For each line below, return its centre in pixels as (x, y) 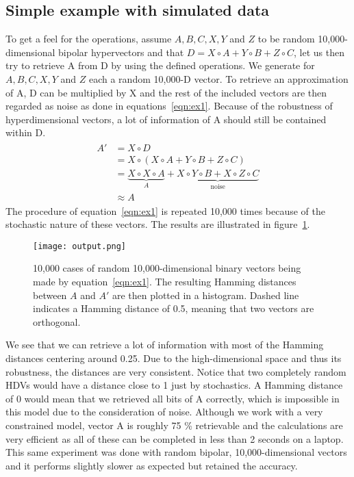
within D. (26, 132)
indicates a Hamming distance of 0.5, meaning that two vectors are (174, 308)
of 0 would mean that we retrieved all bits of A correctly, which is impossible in (173, 398)
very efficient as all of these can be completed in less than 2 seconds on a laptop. (175, 438)
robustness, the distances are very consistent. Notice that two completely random (176, 371)
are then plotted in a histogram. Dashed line (205, 295)
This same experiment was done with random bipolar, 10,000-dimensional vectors (176, 452)
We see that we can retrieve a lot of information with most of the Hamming (165, 345)
